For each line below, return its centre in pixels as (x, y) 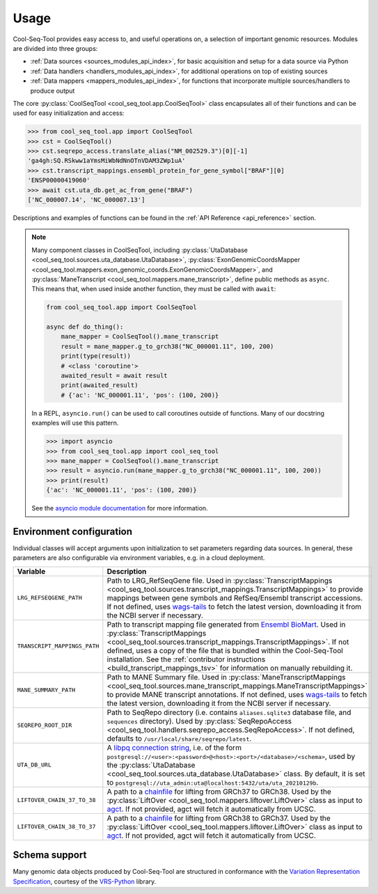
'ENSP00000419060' (59, 180)
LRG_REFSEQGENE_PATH (50, 598)
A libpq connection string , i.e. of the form (174, 747)
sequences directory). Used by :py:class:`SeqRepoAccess (199, 721)
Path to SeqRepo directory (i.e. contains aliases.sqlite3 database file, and (229, 712)
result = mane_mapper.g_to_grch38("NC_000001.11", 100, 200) (167, 346)
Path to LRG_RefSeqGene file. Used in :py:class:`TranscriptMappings (220, 580)
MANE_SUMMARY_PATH (46, 690)
